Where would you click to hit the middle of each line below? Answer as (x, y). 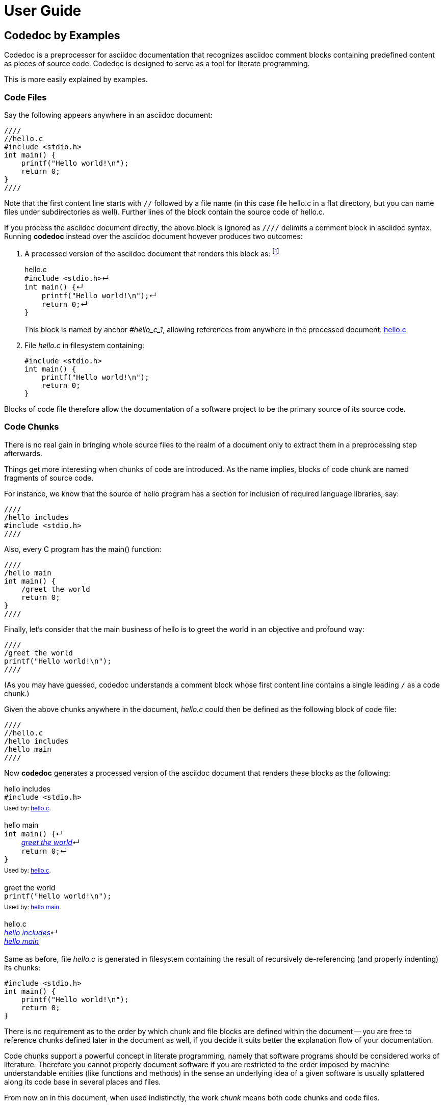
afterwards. (23, 453)
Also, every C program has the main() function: (83, 549)
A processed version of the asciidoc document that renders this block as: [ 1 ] (152, 253)
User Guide (43, 11)
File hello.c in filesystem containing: (84, 346)
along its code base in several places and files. (83, 1082)
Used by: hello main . (33, 907)
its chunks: (22, 967)
